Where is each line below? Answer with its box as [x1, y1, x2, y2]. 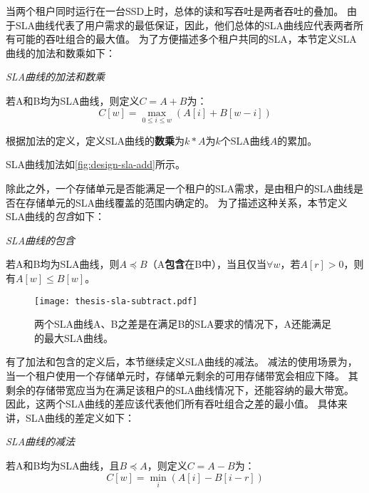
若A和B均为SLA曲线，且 [6, 457, 120, 472]
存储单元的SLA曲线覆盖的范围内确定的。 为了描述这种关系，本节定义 [25, 194, 348, 209]
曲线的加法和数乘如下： [6, 45, 115, 60]
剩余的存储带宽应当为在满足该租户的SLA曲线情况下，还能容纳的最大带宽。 [6, 382, 355, 397]
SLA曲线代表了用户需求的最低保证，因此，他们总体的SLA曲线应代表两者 [15, 17, 354, 32]
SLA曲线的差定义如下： [25, 410, 135, 425]
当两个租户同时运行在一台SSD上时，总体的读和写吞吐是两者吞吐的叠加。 [6, 4, 344, 18]
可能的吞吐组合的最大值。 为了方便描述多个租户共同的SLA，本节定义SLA [15, 31, 357, 46]
